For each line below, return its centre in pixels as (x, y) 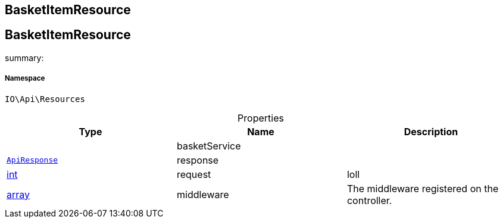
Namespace (25, 79)
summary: (24, 58)
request (194, 174)
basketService (209, 146)
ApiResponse (32, 160)
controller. (369, 200)
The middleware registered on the (423, 188)
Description (431, 131)
